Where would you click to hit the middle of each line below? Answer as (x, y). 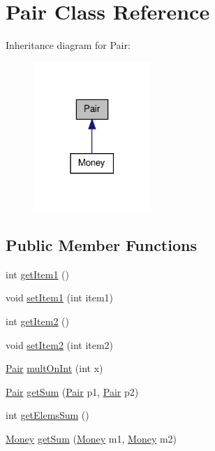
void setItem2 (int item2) (60, 344)
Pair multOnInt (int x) (54, 368)
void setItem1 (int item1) (60, 298)
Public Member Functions (101, 245)
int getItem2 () (38, 321)
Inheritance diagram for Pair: (68, 45)
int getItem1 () (38, 274)
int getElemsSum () (47, 415)
